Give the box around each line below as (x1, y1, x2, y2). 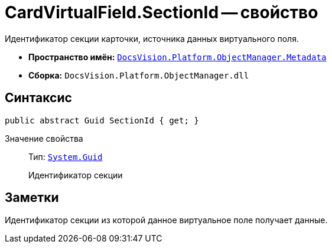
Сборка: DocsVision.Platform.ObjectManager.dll (28, 70, 249, 80)
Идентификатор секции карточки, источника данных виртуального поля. (5, 33, 299, 44)
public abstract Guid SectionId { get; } (5, 115, 199, 125)
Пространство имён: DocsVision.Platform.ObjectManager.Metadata (28, 51, 327, 62)
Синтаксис (5, 90, 72, 106)
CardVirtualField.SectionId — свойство (5, 2, 318, 22)
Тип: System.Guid (28, 151, 103, 162)
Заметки (5, 190, 59, 205)
